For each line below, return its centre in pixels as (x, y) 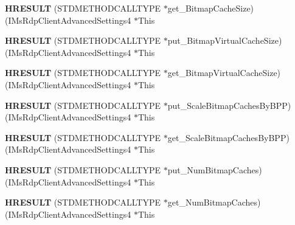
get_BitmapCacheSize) (211, 8)
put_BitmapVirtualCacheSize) (225, 40)
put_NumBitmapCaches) (215, 169)
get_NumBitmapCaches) (214, 202)
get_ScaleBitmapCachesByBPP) (228, 137)
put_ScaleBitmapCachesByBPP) (229, 105)
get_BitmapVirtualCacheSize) (224, 73)
